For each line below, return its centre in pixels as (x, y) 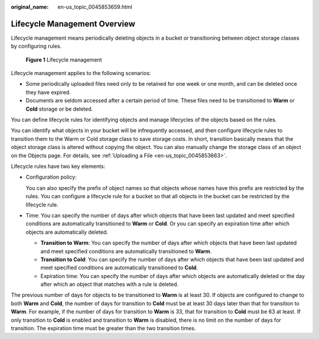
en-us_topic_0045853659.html (95, 7)
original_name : (30, 7)
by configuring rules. (36, 46)
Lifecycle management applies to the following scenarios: (81, 73)
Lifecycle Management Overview (73, 24)
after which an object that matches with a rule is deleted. (110, 285)
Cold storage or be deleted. (59, 109)
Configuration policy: (51, 177)
